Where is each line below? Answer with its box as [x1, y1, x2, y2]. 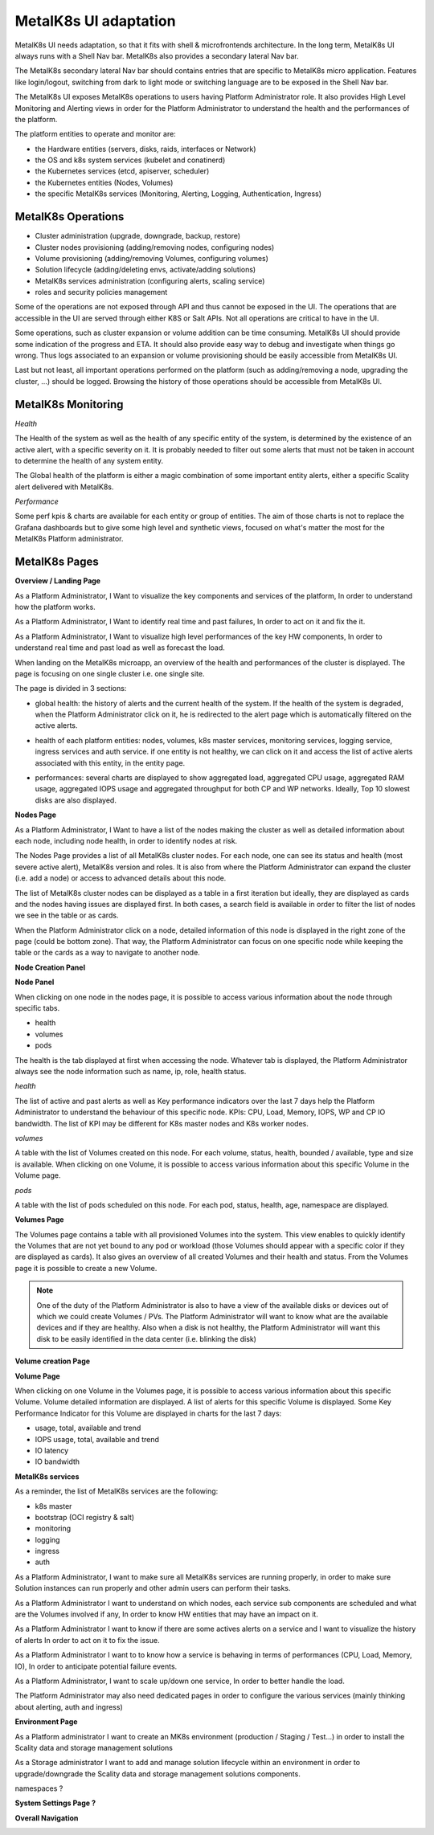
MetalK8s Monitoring [14, 398, 124, 411]
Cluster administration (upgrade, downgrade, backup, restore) [35, 231, 241, 241]
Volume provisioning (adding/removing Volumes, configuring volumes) [35, 253, 269, 263]
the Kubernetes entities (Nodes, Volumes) [35, 178, 174, 187]
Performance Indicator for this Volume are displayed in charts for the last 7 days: [14, 1408, 282, 1418]
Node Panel [14, 977, 55, 987]
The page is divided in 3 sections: [14, 684, 127, 693]
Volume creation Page [14, 1356, 91, 1366]
